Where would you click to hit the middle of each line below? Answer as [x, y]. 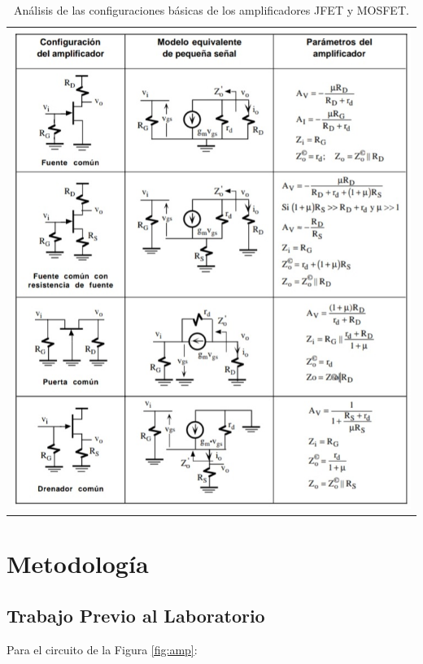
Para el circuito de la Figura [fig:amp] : [102, 649]
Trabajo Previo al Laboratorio [136, 615]
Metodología [78, 564]
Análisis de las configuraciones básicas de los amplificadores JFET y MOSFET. [211, 10]
